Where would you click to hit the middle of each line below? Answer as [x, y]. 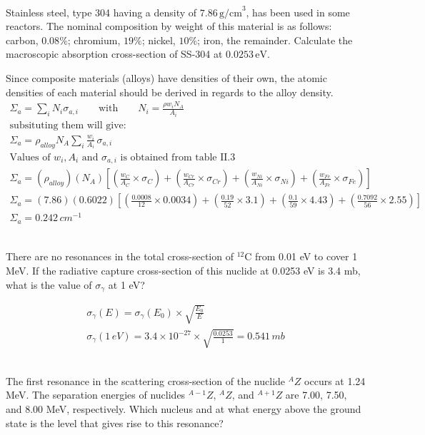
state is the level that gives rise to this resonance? [115, 423]
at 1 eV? [126, 284]
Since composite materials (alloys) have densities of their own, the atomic [166, 77]
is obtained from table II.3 [178, 157]
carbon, [22, 40]
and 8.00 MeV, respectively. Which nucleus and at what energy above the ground [184, 409]
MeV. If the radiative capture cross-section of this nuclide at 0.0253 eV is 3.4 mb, [183, 271]
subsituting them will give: [68, 125]
